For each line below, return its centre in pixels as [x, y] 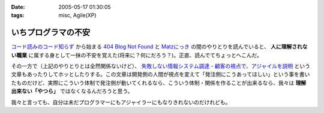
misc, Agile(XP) [77, 16]
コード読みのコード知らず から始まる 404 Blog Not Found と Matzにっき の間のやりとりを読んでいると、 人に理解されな [159, 47]
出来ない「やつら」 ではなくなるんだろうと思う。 [72, 91]
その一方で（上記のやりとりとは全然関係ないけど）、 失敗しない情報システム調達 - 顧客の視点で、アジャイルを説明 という [160, 66]
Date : [18, 7]
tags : [18, 16]
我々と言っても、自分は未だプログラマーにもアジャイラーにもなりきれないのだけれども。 [121, 102]
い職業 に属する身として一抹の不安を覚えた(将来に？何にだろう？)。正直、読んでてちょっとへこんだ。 [137, 55]
